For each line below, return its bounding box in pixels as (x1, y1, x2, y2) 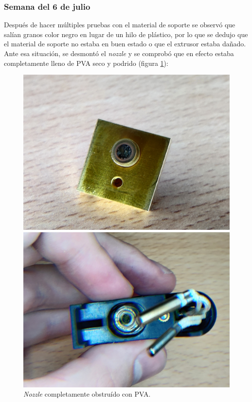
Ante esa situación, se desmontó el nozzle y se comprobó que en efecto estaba (4, 48, 234, 58)
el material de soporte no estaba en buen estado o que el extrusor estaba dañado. (4, 39, 246, 49)
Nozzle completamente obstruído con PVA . (23, 389, 151, 399)
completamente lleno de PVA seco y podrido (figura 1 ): (4, 58, 168, 68)
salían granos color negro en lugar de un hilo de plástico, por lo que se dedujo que (4, 29, 248, 39)
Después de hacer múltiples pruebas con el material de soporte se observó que (4, 20, 235, 30)
